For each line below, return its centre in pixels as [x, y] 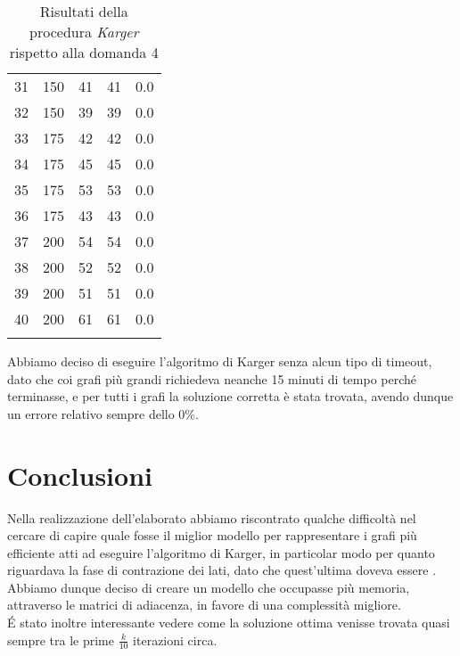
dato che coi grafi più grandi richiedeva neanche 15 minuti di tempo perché [212, 378]
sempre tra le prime [61, 640]
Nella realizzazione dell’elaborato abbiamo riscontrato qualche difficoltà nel [212, 517]
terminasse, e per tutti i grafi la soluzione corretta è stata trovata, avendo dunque [230, 396]
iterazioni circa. [175, 640]
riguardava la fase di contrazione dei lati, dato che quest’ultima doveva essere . [222, 570]
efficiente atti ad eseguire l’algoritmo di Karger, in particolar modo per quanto [221, 552]
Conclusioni [80, 475]
